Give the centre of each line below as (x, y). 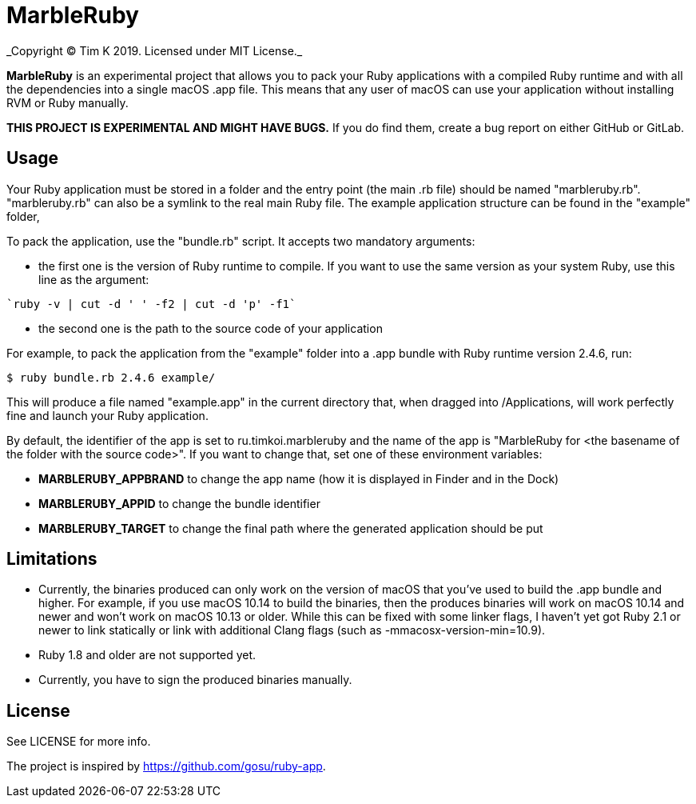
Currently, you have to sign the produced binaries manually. (195, 680)
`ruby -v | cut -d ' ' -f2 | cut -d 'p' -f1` (151, 304)
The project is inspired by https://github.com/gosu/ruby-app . (166, 766)
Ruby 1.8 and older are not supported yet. (147, 655)
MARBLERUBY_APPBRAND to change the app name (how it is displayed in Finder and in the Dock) (299, 478)
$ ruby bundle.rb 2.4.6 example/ (111, 377)
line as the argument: (94, 279)
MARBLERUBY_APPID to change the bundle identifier (179, 503)
